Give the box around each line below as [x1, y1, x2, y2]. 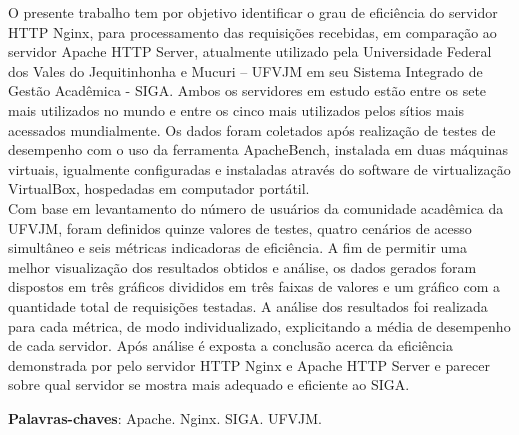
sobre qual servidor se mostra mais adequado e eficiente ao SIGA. [8, 374, 410, 395]
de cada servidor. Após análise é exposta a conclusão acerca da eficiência [8, 335, 453, 356]
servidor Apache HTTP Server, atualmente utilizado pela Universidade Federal [8, 41, 492, 62]
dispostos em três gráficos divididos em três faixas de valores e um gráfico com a [8, 276, 500, 297]
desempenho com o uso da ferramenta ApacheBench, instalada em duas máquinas [8, 139, 508, 160]
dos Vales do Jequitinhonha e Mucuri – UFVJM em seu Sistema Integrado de [8, 60, 483, 81]
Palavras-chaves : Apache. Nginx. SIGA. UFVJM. [8, 407, 323, 428]
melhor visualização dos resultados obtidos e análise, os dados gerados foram [8, 256, 477, 277]
